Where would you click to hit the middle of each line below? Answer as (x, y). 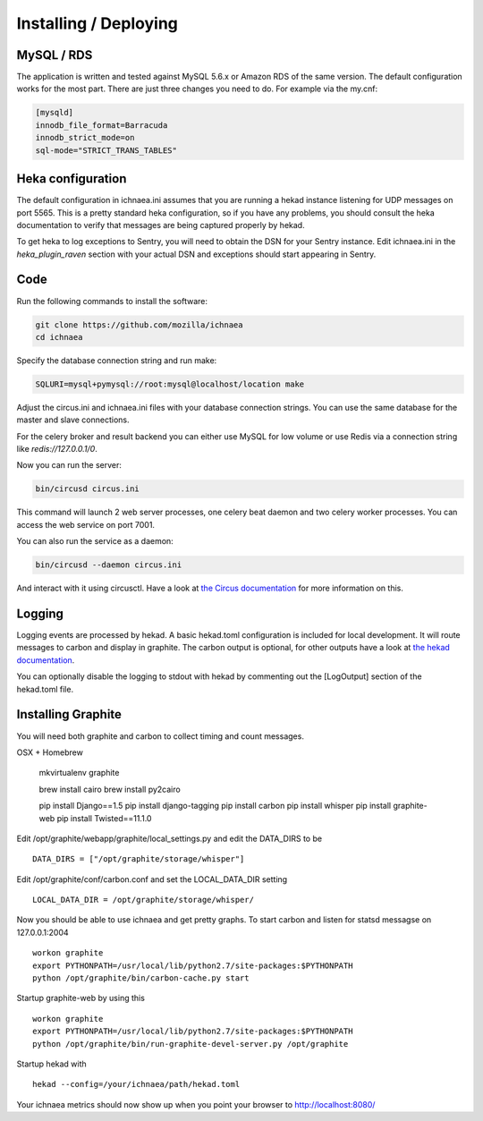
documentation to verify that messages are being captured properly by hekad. (161, 225)
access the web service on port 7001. (86, 524)
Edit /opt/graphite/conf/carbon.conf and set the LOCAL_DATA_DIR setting (152, 879)
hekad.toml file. (45, 689)
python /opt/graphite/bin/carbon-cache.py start (141, 978)
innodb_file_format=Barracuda (102, 125)
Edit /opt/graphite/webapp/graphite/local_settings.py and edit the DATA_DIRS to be (169, 838)
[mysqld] (55, 113)
